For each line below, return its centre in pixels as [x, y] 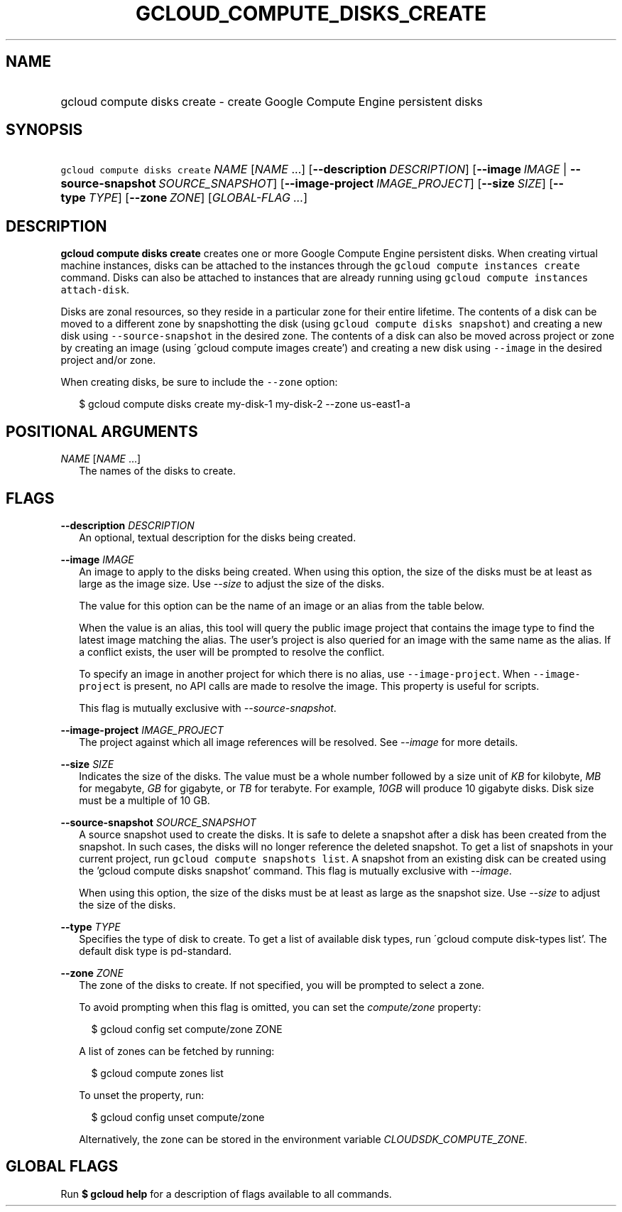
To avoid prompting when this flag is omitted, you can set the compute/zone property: [280, 1007]
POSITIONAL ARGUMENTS [102, 431]
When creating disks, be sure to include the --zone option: [199, 382]
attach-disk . [95, 290]
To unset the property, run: [142, 1095]
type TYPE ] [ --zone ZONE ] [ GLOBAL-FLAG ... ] [184, 198]
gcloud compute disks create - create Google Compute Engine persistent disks [272, 101]
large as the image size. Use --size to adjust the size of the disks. [232, 583]
